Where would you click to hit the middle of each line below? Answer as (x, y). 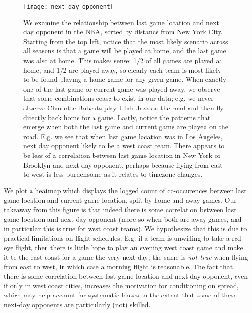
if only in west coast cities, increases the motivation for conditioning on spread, (121, 285)
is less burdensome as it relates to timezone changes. (125, 174)
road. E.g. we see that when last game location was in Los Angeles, (123, 136)
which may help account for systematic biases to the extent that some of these (120, 295)
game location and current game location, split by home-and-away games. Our (120, 200)
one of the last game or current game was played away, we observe (122, 88)
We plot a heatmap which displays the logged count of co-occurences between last (125, 190)
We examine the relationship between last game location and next (121, 22)
